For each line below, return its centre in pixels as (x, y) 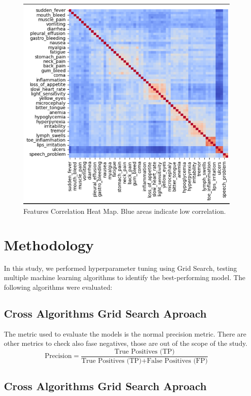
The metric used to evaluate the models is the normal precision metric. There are (125, 333)
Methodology (49, 244)
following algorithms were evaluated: (58, 287)
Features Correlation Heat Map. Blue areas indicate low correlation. (125, 211)
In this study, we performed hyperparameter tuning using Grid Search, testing (121, 268)
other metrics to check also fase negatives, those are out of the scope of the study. (126, 343)
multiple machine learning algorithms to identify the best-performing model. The (125, 277)
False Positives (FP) (177, 361)
